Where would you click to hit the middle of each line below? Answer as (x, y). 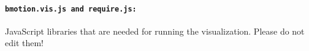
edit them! (24, 43)
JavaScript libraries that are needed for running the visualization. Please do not (155, 31)
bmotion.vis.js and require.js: (71, 9)
